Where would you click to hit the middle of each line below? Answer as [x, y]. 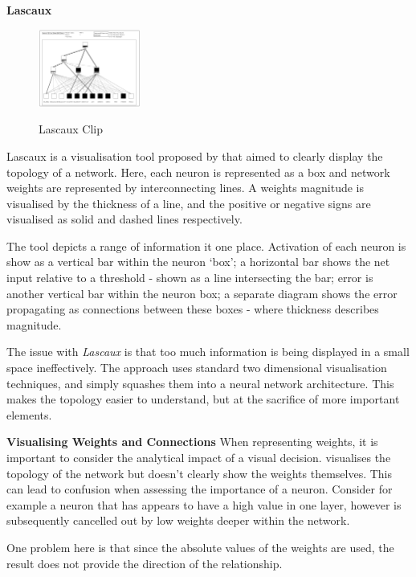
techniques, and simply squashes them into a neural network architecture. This [200, 383]
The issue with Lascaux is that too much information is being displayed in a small [208, 352]
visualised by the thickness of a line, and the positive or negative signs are [189, 203]
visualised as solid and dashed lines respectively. [124, 219]
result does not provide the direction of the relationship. [145, 563]
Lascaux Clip [71, 129]
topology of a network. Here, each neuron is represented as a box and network [198, 172]
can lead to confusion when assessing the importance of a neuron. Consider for [200, 489]
